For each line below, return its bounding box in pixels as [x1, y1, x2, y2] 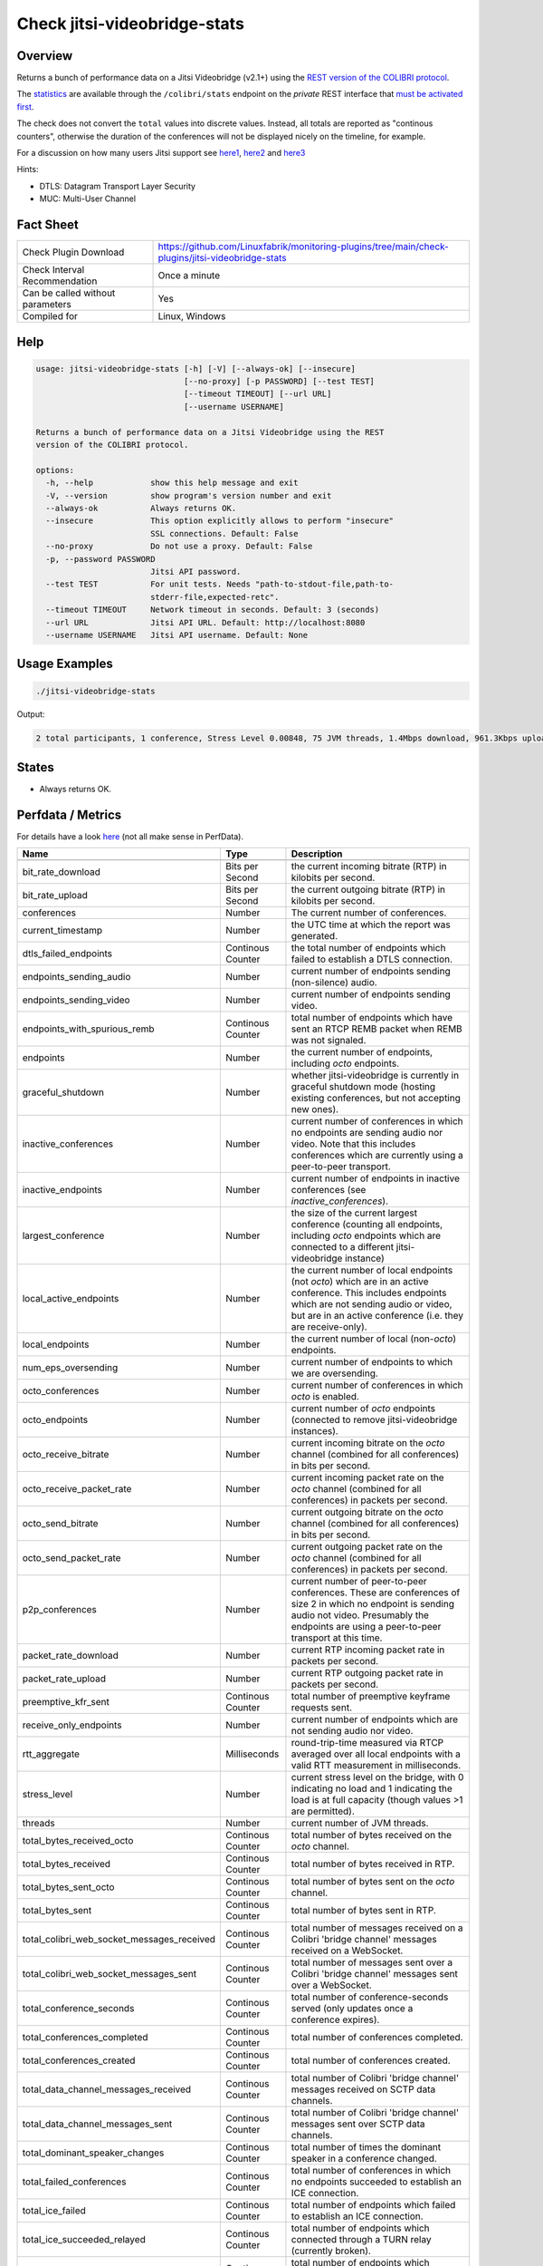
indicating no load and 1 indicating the [291, 1782, 452, 1795]
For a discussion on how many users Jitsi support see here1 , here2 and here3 [16, 148, 306, 159]
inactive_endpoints [22, 1184, 103, 1196]
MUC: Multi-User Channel [39, 193, 136, 204]
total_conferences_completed [22, 2031, 148, 2044]
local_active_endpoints [22, 1293, 119, 1305]
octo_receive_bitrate [22, 1448, 110, 1461]
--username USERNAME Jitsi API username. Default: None [45, 630, 309, 640]
